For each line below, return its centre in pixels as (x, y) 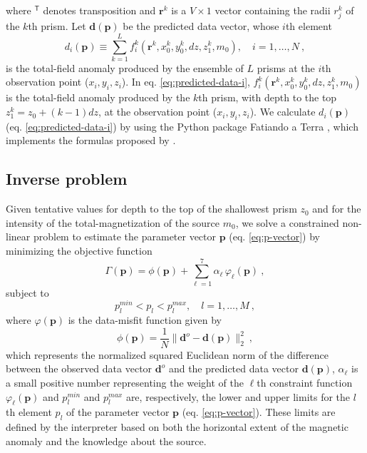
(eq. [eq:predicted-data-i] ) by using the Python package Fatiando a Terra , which (182, 126)
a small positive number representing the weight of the (125, 383)
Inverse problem (67, 179)
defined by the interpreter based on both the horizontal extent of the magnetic (177, 427)
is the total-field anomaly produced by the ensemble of (125, 67)
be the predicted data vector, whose (201, 26)
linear (18, 236)
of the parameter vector (118, 412)
